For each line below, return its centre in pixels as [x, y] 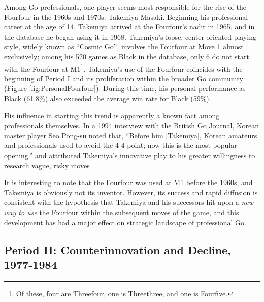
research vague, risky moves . [49, 165]
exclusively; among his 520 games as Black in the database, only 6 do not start [127, 56]
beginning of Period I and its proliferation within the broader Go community [124, 78]
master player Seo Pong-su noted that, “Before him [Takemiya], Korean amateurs [131, 135]
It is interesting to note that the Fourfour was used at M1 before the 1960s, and [128, 182]
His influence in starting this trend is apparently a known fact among [112, 115]
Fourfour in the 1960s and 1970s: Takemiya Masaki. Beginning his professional [126, 17]
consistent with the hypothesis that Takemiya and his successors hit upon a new [129, 202]
